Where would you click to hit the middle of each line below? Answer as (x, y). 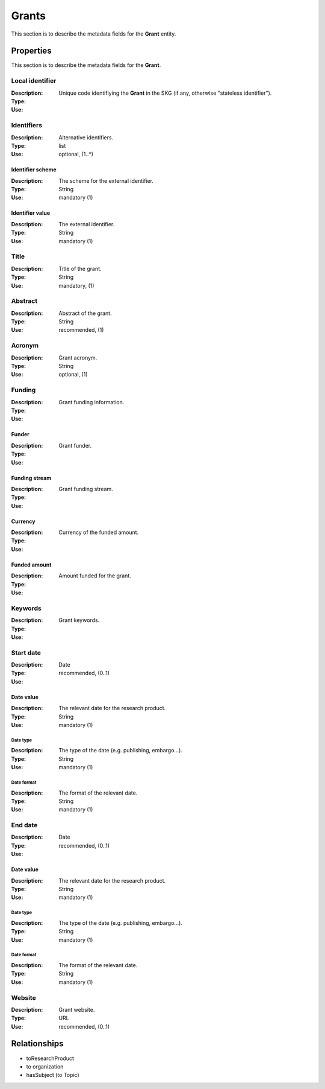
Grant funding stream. (86, 489)
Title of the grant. (80, 268)
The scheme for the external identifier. (106, 180)
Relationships (37, 1044)
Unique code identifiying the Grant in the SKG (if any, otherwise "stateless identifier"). (165, 93)
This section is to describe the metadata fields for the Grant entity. (94, 34)
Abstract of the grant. (85, 313)
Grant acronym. (78, 357)
